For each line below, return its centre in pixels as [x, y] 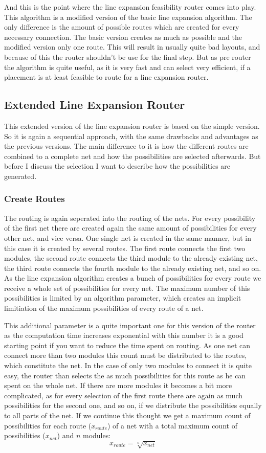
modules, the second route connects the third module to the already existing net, [131, 258]
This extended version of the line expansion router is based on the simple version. [132, 126]
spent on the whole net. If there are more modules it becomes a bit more [118, 385]
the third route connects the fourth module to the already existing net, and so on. [133, 268]
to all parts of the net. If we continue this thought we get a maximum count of [127, 415]
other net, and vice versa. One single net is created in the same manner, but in [128, 237]
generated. [20, 176]
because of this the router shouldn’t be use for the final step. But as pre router [128, 56]
